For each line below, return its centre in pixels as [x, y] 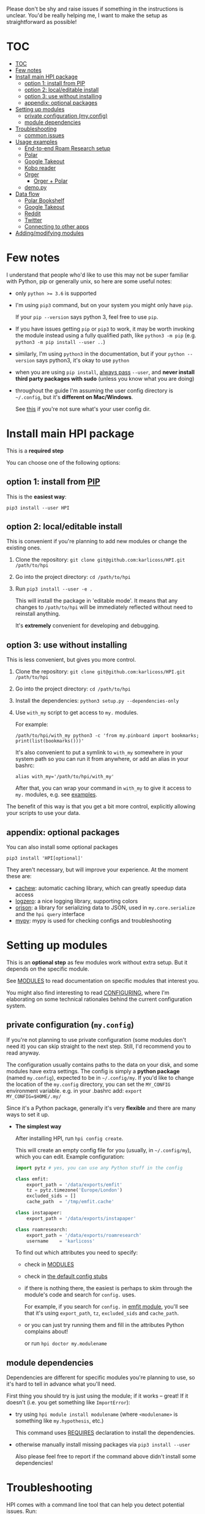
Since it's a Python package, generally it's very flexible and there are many [101, 1108]
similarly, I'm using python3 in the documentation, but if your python [100, 354]
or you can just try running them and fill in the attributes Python [104, 1325]
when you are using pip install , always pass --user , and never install [105, 372]
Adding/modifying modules [50, 233]
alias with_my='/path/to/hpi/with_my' [65, 777]
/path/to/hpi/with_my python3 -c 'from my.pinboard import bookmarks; [107, 736]
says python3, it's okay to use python [83, 360]
